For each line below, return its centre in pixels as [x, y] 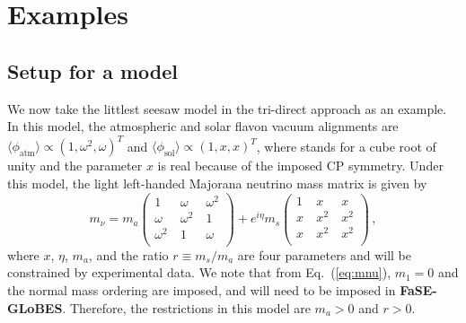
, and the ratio [128, 254]
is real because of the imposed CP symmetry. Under [300, 166]
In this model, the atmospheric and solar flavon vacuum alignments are [203, 126]
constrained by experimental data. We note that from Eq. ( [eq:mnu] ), [199, 272]
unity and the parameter [75, 166]
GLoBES [35, 307]
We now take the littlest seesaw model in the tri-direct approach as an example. [227, 108]
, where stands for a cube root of [346, 146]
